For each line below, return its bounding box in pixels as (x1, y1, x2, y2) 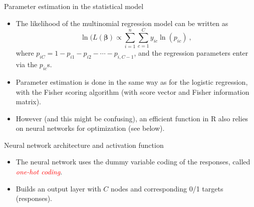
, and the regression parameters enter (134, 48, 248, 58)
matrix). (16, 96, 42, 107)
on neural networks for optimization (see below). (16, 123, 165, 133)
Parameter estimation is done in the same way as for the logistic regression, (16, 76, 248, 87)
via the (16, 59, 38, 70)
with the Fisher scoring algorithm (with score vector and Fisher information (16, 86, 249, 97)
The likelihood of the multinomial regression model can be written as (16, 18, 228, 28)
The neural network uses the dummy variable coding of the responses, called (16, 156, 250, 167)
